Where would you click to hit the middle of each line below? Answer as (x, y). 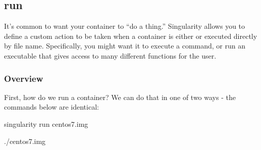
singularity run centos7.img (46, 123)
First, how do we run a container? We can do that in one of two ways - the (120, 97)
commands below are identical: (51, 107)
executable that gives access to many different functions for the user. (110, 55)
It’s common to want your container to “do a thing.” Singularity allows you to (125, 26)
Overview (24, 78)
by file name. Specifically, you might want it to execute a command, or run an (125, 46)
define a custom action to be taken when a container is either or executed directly (131, 36)
